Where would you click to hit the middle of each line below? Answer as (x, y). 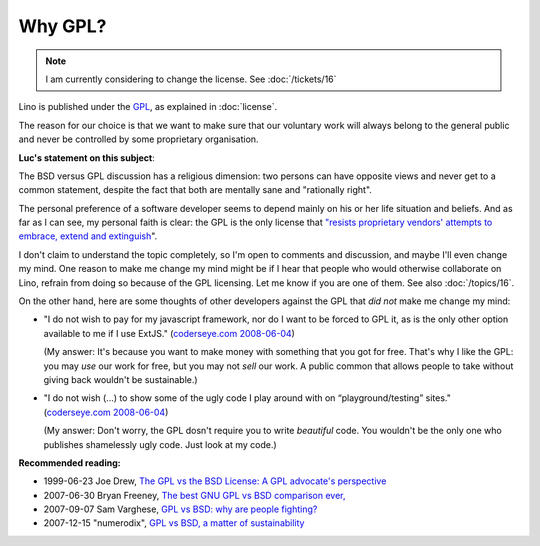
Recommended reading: (69, 462)
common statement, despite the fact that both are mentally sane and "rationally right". (195, 190)
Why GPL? (62, 26)
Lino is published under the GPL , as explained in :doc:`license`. (148, 107)
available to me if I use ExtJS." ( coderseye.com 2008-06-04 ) (169, 333)
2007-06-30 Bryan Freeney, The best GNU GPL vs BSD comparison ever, (194, 495)
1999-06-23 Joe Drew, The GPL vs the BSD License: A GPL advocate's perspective (215, 481)
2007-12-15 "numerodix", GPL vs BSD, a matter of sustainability (174, 523)
